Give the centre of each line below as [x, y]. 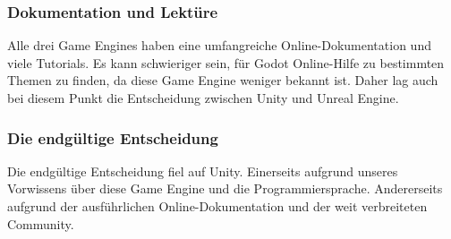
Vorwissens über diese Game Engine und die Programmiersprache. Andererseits [225, 188]
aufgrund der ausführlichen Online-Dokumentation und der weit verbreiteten [217, 206]
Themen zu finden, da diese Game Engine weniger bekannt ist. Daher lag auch [223, 80]
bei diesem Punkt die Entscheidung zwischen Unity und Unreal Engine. [203, 98]
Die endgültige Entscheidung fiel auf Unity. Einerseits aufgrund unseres [203, 171]
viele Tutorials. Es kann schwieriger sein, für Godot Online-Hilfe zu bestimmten [226, 62]
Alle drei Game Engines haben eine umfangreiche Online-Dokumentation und [219, 45]
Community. [41, 223]
